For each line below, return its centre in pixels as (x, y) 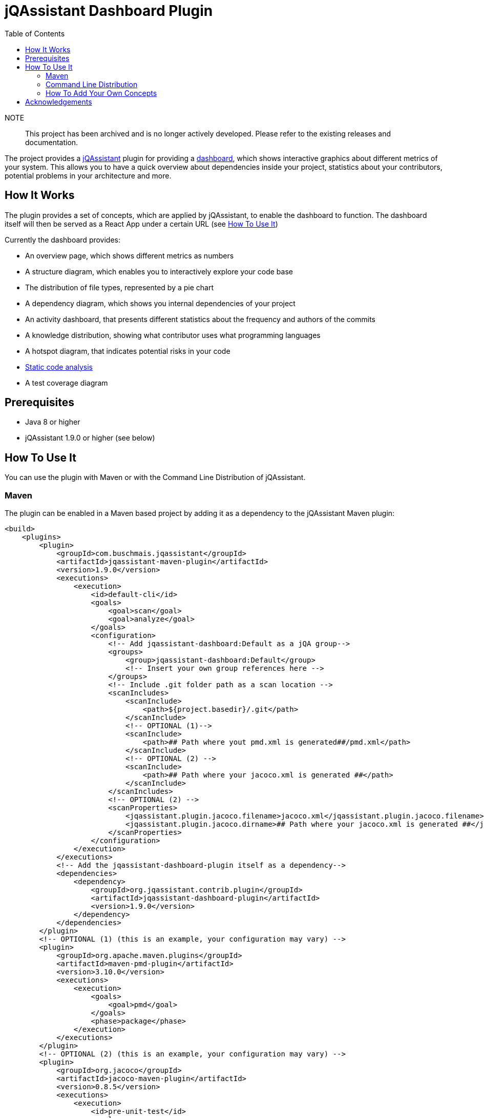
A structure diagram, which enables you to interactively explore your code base (159, 271)
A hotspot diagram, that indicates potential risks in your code (128, 351)
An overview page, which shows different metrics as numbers (130, 255)
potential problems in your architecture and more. (88, 175)
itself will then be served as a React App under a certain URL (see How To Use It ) (141, 224)
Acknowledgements (59, 102)
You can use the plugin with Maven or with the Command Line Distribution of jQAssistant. (155, 477)
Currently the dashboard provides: (63, 239)
